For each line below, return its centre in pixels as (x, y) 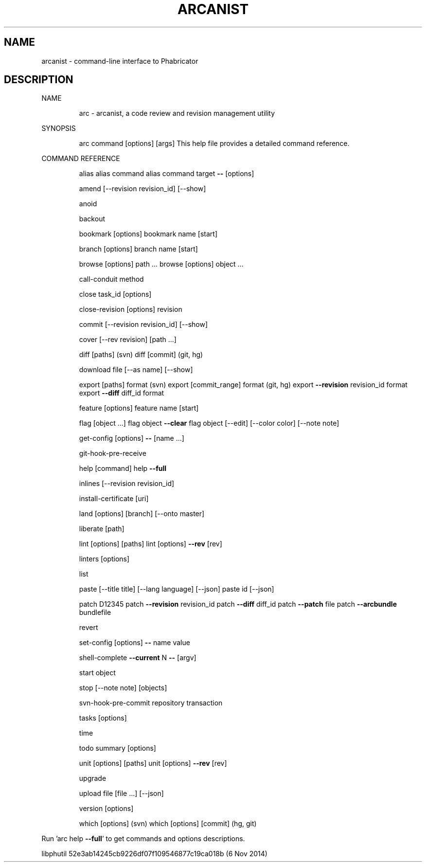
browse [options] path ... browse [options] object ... (161, 264)
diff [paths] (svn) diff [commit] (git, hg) (141, 355)
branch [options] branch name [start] (138, 249)
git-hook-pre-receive (113, 453)
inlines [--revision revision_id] (127, 484)
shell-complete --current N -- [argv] (138, 658)
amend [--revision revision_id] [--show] (142, 189)
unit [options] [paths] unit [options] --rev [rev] (153, 763)
